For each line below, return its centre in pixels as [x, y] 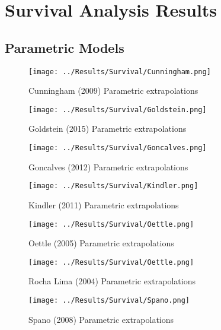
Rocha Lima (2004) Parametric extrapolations [112, 281]
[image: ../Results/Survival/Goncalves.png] [118, 148]
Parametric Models [65, 47]
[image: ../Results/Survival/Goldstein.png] [118, 110]
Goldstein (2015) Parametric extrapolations [108, 128]
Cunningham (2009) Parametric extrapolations [113, 91]
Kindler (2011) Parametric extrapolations [104, 204]
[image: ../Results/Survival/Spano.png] [109, 301]
